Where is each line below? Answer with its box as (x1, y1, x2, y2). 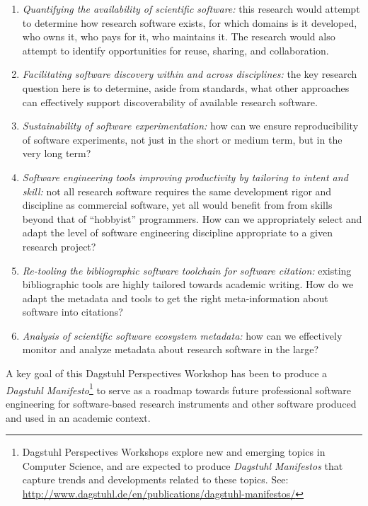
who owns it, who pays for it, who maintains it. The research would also (22, 29, 335, 44)
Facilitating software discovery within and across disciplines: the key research (22, 67, 357, 81)
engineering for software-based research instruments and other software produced (6, 396, 357, 410)
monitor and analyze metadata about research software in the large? (22, 342, 319, 357)
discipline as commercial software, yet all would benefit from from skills (22, 197, 333, 212)
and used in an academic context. (6, 410, 151, 425)
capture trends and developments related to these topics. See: (22, 472, 289, 487)
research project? (22, 238, 96, 253)
